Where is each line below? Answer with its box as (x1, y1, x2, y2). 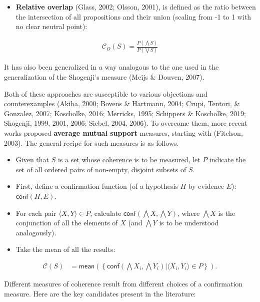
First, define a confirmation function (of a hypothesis (15, 181, 178, 191)
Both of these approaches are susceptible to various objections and (4, 88, 207, 99)
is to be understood (159, 217, 219, 228)
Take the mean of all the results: (15, 244, 115, 254)
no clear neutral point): (15, 21, 87, 32)
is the (218, 207, 235, 218)
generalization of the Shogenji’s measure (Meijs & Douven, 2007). (4, 72, 204, 82)
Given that (15, 154, 49, 165)
